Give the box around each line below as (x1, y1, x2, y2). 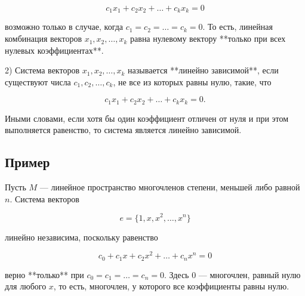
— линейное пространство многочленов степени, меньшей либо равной (39, 181, 300, 193)
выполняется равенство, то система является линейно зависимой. (5, 124, 242, 136)
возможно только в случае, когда (5, 20, 124, 33)
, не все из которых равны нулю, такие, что (113, 75, 272, 88)
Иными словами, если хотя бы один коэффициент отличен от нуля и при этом (5, 112, 289, 124)
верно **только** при (5, 268, 84, 280)
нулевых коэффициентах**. (5, 44, 104, 56)
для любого (5, 280, 47, 292)
